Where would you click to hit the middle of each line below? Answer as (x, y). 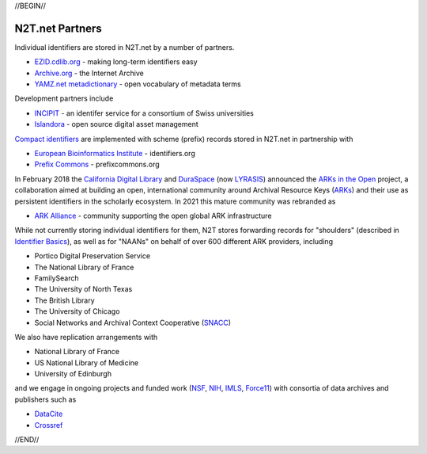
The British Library (64, 300)
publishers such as (45, 399)
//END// (27, 440)
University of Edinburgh (73, 374)
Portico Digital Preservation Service (92, 256)
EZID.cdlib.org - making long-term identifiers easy (116, 62)
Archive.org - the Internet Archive (89, 73)
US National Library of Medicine (86, 362)
